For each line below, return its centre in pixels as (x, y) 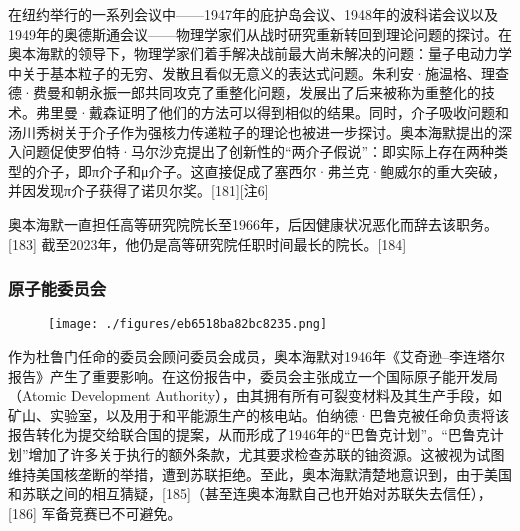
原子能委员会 (57, 288)
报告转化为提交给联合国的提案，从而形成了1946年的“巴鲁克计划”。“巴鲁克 (249, 434)
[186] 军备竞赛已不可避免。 (95, 512)
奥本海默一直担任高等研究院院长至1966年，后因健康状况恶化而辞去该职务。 (253, 223)
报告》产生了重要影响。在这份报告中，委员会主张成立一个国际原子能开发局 (253, 375)
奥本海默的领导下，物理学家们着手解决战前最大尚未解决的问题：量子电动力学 (260, 53)
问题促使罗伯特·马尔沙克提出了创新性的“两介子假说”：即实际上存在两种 (258, 151)
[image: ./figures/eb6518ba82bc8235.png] (188, 324)
